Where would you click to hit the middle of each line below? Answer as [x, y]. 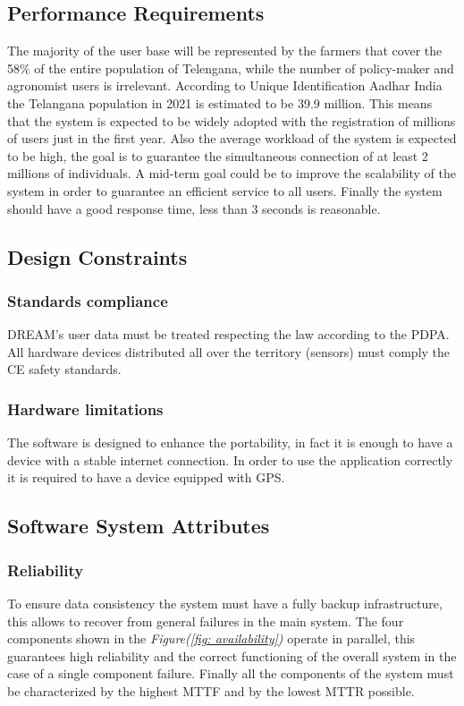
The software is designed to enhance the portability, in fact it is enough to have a [230, 442]
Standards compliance [88, 300]
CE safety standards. [64, 369]
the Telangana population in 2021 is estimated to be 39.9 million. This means [220, 102]
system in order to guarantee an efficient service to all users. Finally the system [225, 190]
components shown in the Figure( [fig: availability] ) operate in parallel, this [211, 638]
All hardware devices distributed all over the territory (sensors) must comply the [229, 351]
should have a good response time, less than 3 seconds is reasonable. [194, 208]
